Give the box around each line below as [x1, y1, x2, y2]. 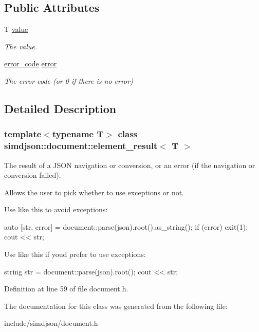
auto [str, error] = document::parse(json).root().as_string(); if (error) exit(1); [4, 221, 248, 232]
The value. [4, 41, 38, 51]
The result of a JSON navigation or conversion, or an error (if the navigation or [4, 159, 255, 170]
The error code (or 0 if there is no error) [4, 75, 133, 86]
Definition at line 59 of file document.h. [4, 283, 128, 294]
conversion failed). [4, 170, 61, 180]
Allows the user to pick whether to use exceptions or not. [4, 187, 184, 197]
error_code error [4, 58, 57, 69]
